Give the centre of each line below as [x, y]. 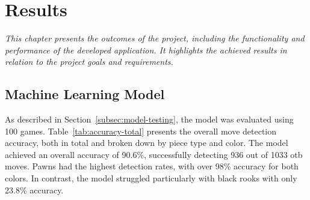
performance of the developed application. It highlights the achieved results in [146, 50]
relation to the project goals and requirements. [89, 62]
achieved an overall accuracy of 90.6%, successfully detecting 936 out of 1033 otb [154, 154]
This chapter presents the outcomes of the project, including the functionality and [155, 38]
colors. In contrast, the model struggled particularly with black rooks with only [151, 178]
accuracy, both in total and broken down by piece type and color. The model [147, 143]
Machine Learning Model [85, 94]
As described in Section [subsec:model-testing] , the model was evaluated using [149, 119]
